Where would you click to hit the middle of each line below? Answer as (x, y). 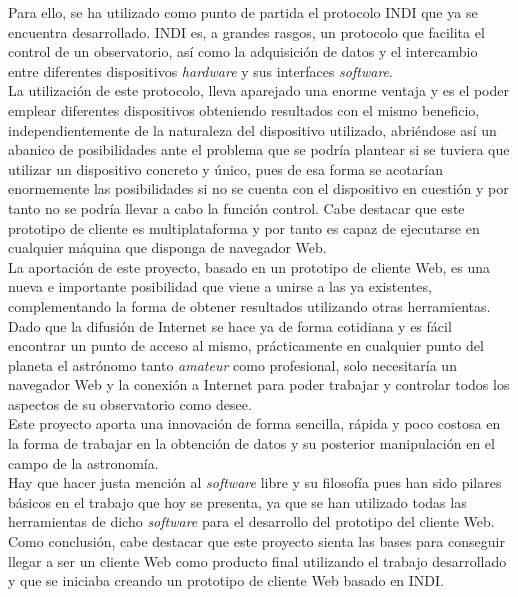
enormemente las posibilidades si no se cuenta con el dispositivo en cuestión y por (258, 188)
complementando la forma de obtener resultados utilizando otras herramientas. (249, 305)
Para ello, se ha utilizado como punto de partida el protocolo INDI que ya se (243, 12)
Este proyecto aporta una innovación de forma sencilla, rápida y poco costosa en (254, 423)
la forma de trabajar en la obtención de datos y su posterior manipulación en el (251, 443)
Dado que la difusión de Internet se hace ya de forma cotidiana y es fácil (230, 325)
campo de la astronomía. (83, 462)
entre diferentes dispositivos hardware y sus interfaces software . (200, 70)
